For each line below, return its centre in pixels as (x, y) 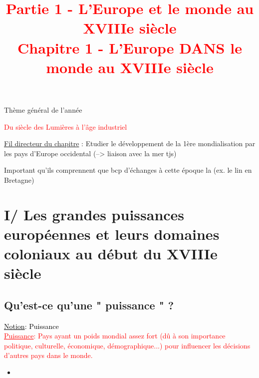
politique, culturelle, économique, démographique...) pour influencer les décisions (127, 345)
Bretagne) (19, 179)
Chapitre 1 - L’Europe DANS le (130, 47)
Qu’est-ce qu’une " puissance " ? (89, 305)
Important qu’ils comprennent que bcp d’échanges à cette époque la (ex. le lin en (128, 170)
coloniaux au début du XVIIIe (111, 254)
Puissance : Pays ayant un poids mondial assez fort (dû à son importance (115, 336)
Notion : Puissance (31, 326)
